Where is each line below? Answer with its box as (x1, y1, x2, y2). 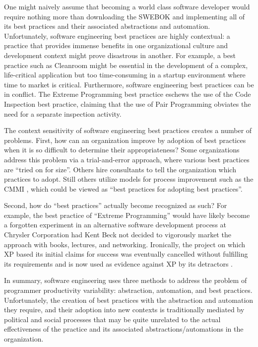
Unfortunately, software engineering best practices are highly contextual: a (4, 30, 230, 41)
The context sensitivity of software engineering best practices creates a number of (4, 125, 252, 136)
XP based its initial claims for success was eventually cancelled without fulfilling (4, 249, 248, 259)
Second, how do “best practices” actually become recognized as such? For (4, 200, 227, 210)
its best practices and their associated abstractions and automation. (4, 21, 210, 31)
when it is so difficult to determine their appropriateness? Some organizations (4, 144, 240, 155)
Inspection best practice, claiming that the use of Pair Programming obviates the (4, 98, 251, 109)
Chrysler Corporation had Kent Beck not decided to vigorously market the (4, 229, 231, 240)
